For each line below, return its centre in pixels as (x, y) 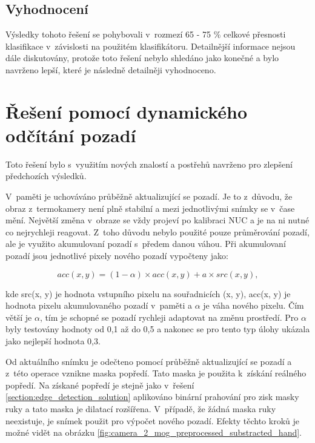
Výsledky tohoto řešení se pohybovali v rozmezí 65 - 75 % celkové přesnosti (146, 34)
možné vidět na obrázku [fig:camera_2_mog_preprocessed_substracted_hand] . (154, 432)
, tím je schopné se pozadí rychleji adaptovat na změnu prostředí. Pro (169, 317)
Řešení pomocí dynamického (127, 111)
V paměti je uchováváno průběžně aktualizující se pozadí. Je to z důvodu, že (149, 196)
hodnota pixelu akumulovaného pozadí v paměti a (99, 305)
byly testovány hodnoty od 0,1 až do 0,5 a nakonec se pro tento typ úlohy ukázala (158, 329)
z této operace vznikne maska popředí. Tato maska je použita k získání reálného (156, 373)
